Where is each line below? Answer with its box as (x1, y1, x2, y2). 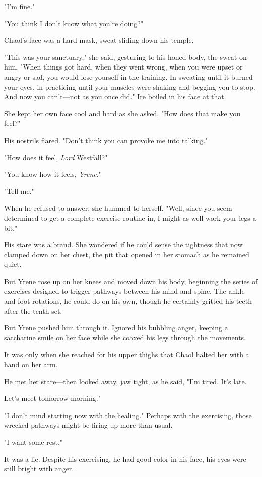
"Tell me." (4, 185, 34, 196)
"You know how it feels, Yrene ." (4, 169, 101, 179)
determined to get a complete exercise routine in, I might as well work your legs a (4, 212, 256, 223)
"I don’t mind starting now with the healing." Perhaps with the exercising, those (4, 410, 252, 420)
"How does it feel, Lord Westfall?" (4, 152, 108, 162)
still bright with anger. (4, 463, 74, 474)
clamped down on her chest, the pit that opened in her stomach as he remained (4, 249, 249, 259)
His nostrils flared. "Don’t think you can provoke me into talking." (4, 134, 208, 145)
